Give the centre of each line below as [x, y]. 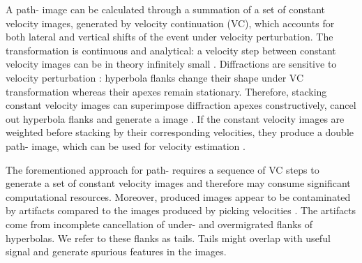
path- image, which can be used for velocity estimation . [126, 145]
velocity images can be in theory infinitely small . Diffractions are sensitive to [171, 64]
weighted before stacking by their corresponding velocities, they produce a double [180, 132]
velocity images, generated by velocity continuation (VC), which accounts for [170, 23]
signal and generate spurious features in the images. [116, 251]
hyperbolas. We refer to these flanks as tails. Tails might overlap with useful [168, 238]
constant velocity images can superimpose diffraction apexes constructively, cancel [181, 105]
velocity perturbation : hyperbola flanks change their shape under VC [155, 77]
